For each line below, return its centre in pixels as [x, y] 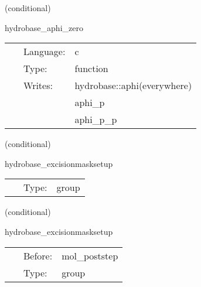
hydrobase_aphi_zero [44, 27]
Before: [38, 255]
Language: [45, 52]
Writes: [38, 86]
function [91, 69]
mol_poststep [90, 255]
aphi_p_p [96, 119]
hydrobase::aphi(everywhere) [133, 86]
